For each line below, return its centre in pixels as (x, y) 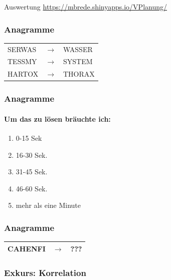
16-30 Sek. (32, 155)
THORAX (79, 74)
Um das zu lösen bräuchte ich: (57, 118)
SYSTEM (78, 61)
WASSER (78, 49)
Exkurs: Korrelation (45, 272)
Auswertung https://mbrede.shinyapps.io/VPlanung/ (85, 7)
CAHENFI (27, 248)
